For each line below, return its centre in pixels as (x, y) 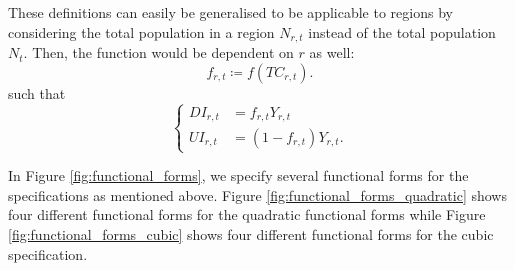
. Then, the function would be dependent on (158, 52)
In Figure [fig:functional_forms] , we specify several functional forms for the (238, 175)
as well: (332, 52)
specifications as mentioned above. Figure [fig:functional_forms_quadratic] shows (257, 194)
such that (37, 92)
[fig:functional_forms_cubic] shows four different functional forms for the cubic (251, 234)
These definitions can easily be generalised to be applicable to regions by (230, 12)
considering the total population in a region (141, 31)
